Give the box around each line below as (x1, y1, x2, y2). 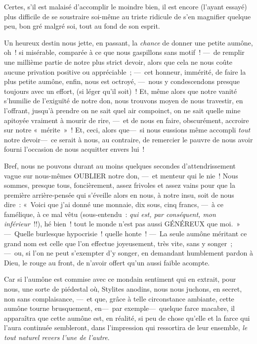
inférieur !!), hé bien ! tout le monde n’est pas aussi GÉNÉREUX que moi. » (4, 218, 241, 229)
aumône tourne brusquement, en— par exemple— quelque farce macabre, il (4, 303, 235, 313)
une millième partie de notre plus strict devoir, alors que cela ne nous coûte (4, 56, 233, 67)
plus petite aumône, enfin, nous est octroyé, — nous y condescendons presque (4, 76, 240, 86)
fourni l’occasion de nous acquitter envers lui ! (4, 144, 145, 154)
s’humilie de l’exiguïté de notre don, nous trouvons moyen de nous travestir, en (4, 95, 243, 106)
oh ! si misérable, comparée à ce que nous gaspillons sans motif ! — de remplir (4, 47, 245, 57)
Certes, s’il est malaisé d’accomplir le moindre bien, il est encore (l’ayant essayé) (4, 1, 247, 11)
